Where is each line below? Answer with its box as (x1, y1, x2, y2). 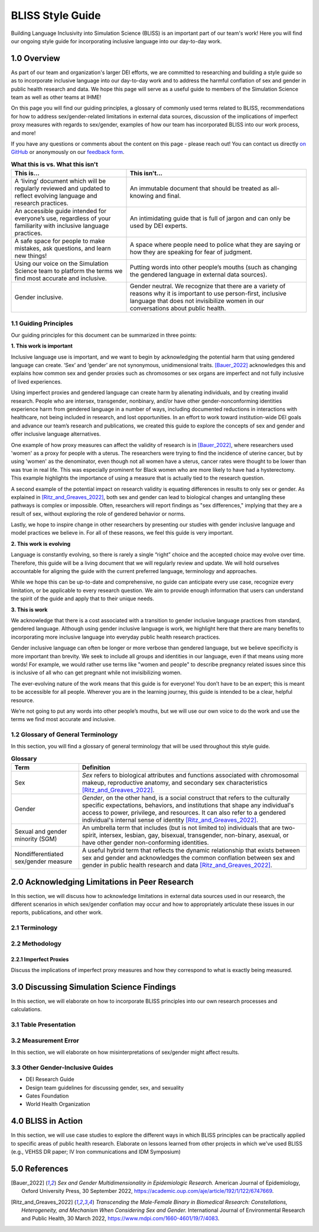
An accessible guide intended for (14, 207, 107, 215)
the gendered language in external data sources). (129, 271, 268, 279)
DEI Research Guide (25, 1076, 74, 1083)
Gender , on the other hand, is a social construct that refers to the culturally (82, 794, 290, 802)
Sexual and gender (14, 828, 67, 836)
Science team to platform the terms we (14, 267, 123, 275)
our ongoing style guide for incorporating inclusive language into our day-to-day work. (11, 37, 222, 44)
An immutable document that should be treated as (129, 184, 269, 192)
